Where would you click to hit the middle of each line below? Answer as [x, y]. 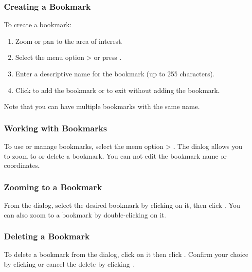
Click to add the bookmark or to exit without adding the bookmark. [117, 90]
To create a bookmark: [38, 25]
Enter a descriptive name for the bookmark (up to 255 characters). [115, 73]
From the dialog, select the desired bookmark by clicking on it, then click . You [122, 205]
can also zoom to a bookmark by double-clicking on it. [85, 214]
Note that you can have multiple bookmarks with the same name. [102, 106]
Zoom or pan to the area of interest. [69, 41]
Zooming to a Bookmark [53, 187]
